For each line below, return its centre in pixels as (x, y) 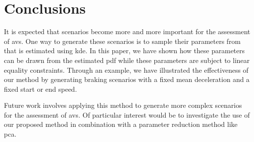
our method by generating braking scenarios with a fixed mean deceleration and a (127, 79)
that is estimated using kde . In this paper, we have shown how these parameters (125, 51)
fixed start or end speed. (40, 89)
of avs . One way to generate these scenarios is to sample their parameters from (122, 41)
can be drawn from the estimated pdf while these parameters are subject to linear (127, 60)
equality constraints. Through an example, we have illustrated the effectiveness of (126, 70)
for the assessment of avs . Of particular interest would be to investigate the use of (127, 114)
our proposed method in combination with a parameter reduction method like (121, 124)
